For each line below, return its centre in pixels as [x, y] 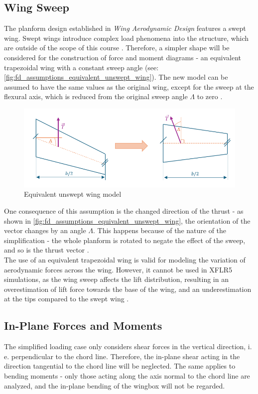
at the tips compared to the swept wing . [66, 299]
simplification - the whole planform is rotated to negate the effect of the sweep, [125, 240]
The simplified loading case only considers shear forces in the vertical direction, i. [128, 346]
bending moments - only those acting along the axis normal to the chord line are [127, 376]
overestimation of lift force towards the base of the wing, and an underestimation [128, 289]
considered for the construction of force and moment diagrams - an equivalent [123, 57]
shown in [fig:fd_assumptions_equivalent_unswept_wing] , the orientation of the [127, 220]
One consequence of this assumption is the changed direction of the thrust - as [124, 211]
